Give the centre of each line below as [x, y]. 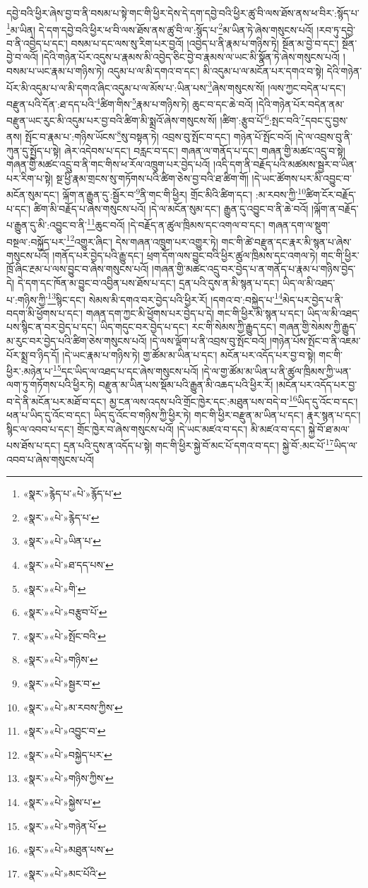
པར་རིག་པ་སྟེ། [30, 178]
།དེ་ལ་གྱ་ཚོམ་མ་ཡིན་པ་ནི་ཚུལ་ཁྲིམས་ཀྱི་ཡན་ [277, 371]
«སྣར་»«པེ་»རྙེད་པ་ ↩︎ [61, 517]
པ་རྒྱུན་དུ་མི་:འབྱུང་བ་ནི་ [47, 224]
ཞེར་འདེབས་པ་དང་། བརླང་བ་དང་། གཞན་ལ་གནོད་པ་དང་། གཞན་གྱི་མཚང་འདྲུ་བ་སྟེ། [205, 150]
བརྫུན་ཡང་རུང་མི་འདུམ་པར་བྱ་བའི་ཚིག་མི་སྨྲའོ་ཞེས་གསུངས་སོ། [112, 120]
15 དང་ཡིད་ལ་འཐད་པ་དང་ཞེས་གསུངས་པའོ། [126, 370]
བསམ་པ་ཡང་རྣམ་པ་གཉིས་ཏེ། [55, 71]
